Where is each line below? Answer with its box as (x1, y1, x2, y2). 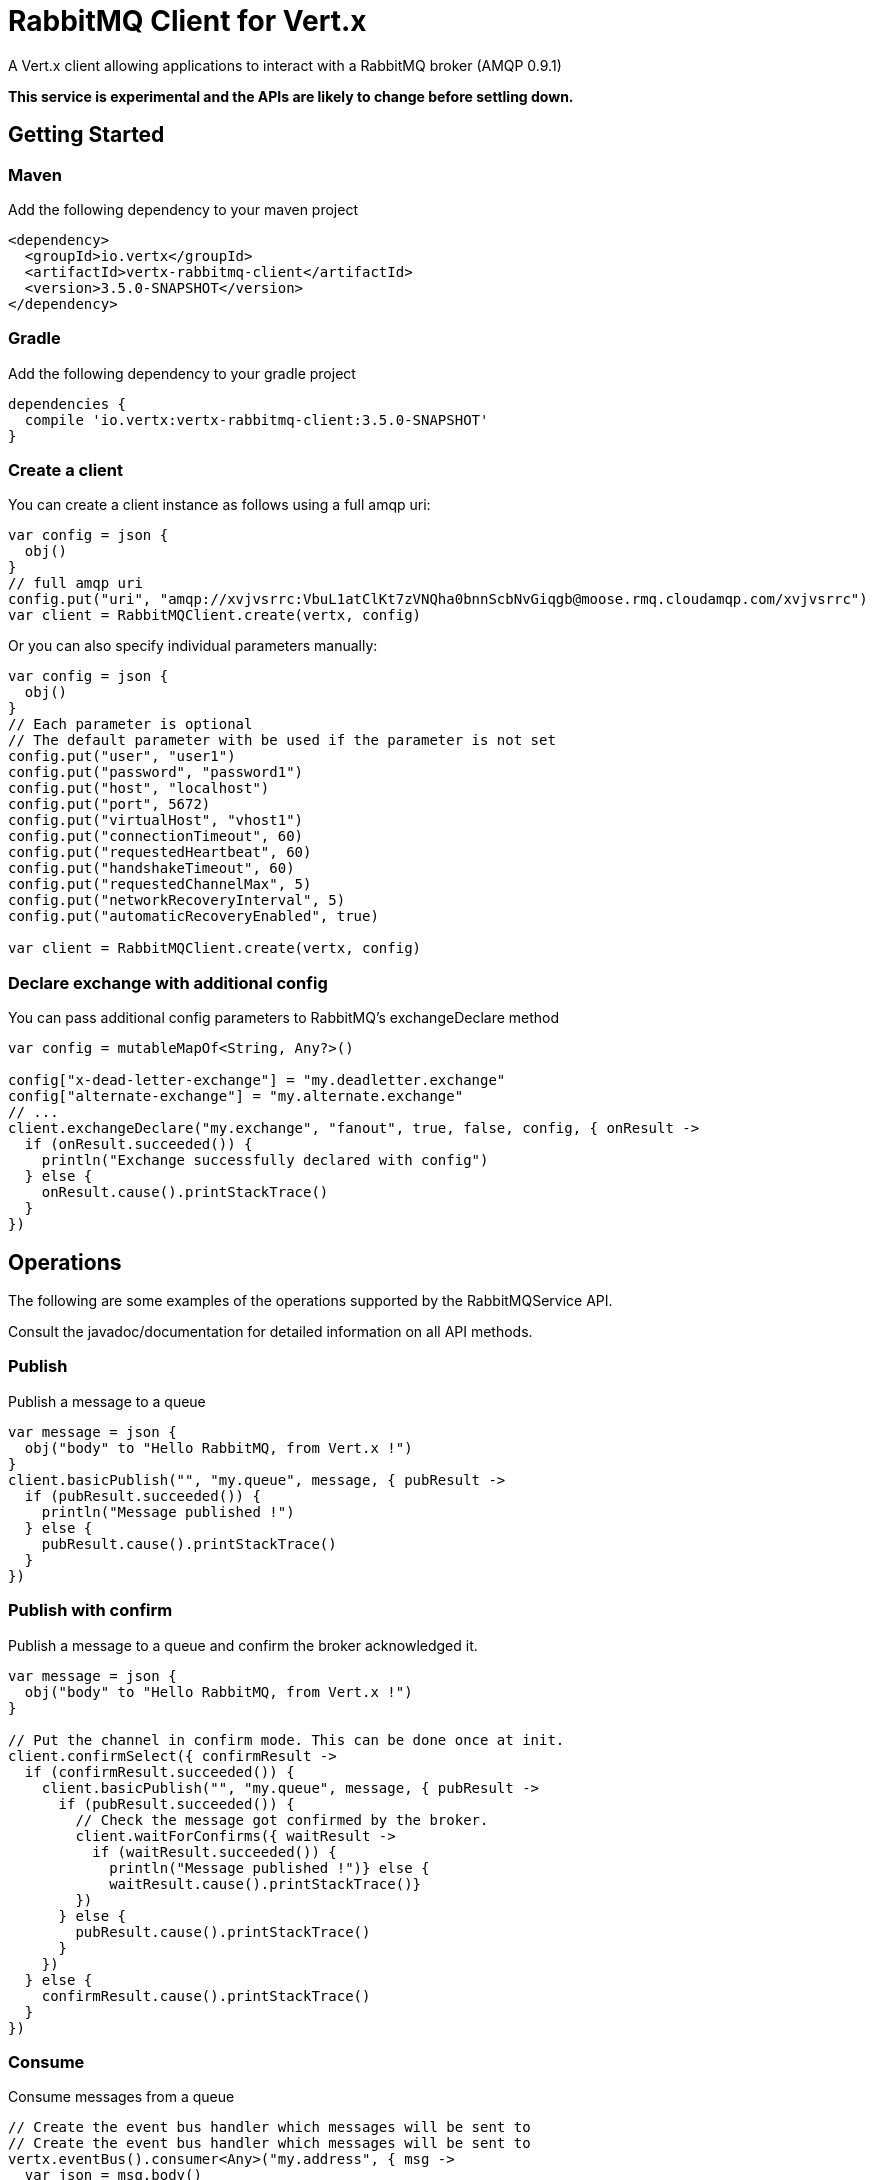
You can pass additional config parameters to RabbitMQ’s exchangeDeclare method (8, 1009, 560, 1027)
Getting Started (8, 122, 165, 148)
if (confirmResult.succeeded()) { (24, 1763, 295, 1780)
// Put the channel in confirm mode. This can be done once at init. (8, 1731, 565, 1748)
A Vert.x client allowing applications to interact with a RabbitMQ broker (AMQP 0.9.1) (8, 56, 562, 74)
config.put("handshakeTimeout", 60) (8, 860, 295, 877)
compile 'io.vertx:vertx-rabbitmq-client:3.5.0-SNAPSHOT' (24, 411, 489, 428)
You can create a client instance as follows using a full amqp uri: (8, 496, 431, 514)
